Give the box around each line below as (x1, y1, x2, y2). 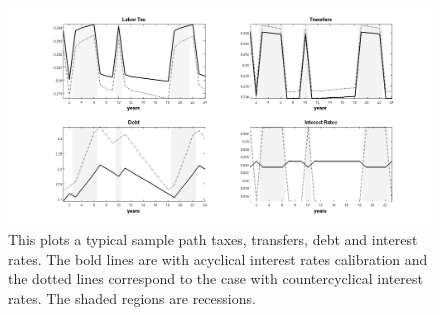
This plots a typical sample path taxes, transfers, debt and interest (8, 228, 418, 249)
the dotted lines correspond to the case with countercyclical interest (8, 268, 423, 289)
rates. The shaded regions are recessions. (8, 287, 256, 308)
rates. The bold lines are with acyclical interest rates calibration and (8, 248, 428, 269)
